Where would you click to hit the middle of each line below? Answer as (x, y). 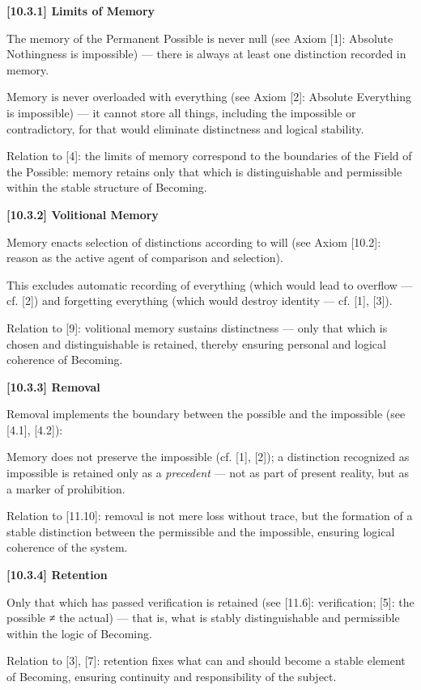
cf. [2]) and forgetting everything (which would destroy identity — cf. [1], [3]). (200, 301)
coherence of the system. (67, 547)
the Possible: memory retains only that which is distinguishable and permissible (204, 171)
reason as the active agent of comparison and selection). (145, 258)
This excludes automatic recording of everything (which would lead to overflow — (210, 284)
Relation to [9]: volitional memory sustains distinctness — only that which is (197, 327)
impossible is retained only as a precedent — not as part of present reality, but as (208, 473)
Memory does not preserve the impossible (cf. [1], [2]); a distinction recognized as (208, 457)
